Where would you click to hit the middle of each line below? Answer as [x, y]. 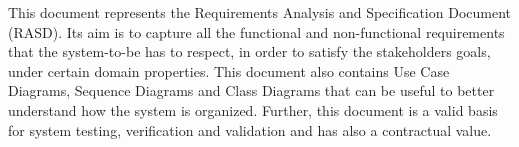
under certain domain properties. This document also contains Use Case [229, 70]
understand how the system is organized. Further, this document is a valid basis [253, 109]
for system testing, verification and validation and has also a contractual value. [250, 129]
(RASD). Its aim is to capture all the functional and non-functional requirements [256, 31]
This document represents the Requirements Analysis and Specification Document [260, 12]
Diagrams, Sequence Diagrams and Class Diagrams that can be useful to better [251, 90]
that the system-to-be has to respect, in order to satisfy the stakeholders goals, [249, 51]
